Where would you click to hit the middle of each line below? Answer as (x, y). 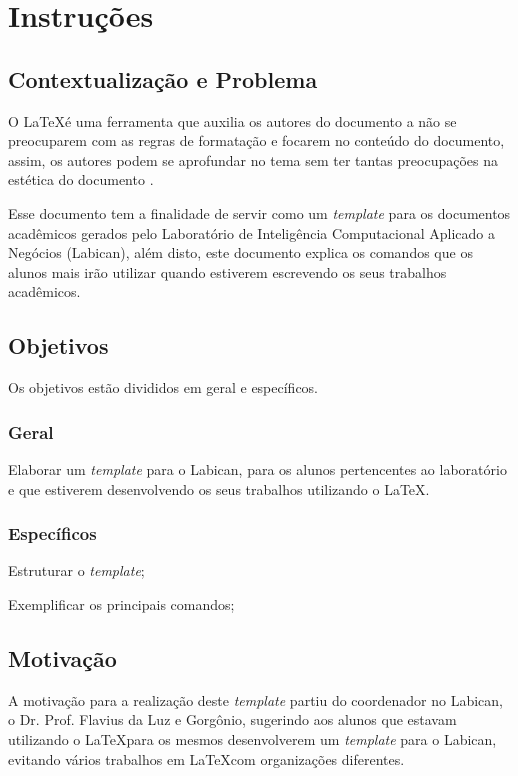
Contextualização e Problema (163, 78)
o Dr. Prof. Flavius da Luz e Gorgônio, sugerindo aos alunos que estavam (232, 719)
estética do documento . (81, 179)
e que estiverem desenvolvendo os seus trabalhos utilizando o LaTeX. (219, 488)
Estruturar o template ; (76, 570)
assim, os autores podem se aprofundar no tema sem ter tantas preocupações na (253, 159)
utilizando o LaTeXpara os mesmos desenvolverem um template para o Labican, (252, 738)
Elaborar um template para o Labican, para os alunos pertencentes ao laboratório (257, 468)
